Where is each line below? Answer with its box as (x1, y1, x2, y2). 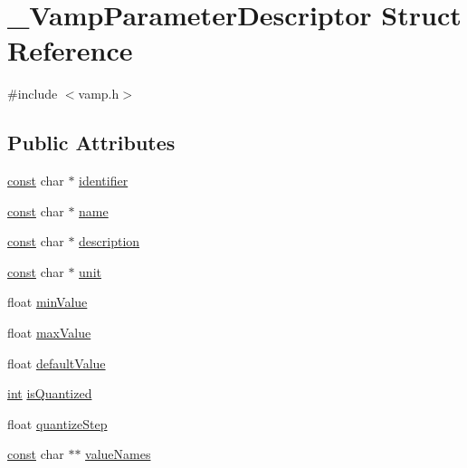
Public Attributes (7, 129, 176, 157)
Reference (7, 32, 133, 69)
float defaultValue (7, 353, 106, 372)
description (79, 232, 140, 251)
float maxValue (7, 323, 91, 342)
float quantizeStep (7, 414, 108, 433)
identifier (79, 171, 129, 190)
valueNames (85, 444, 151, 463)
